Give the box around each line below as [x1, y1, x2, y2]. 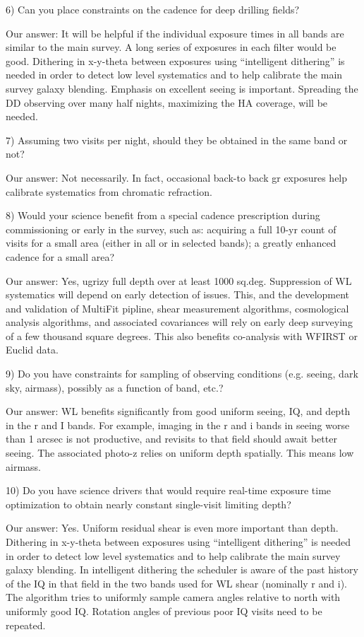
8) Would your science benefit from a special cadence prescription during [6, 208, 320, 223]
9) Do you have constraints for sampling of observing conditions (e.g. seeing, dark [6, 366, 358, 381]
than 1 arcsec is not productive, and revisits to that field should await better [6, 431, 337, 446]
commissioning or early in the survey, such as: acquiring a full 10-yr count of [6, 221, 336, 236]
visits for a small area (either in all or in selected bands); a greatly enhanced [6, 235, 336, 250]
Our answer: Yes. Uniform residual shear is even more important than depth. [6, 520, 339, 535]
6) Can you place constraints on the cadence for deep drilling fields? [6, 2, 300, 16]
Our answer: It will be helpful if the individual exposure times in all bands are [6, 25, 344, 40]
